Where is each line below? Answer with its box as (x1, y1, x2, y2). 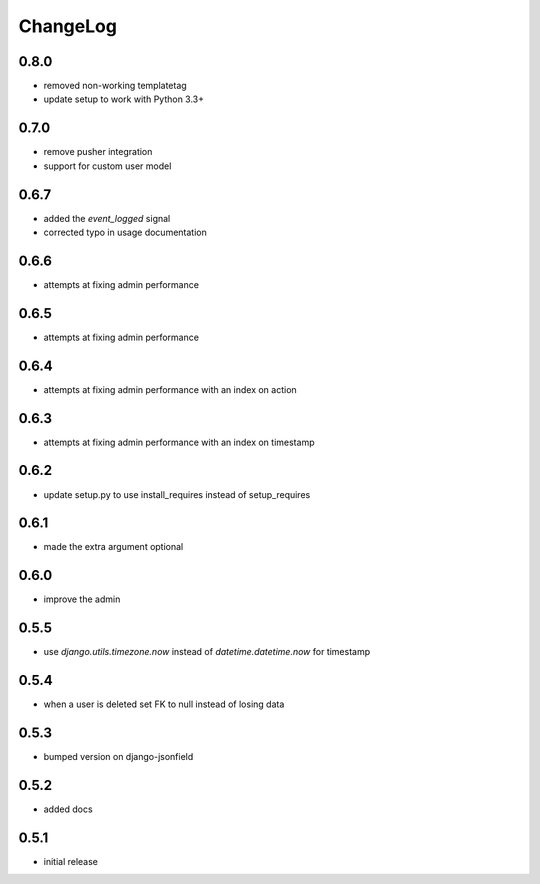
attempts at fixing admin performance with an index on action (43, 383, 297, 395)
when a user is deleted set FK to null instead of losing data (43, 698, 285, 710)
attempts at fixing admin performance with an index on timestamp (43, 436, 315, 448)
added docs (43, 803, 94, 815)
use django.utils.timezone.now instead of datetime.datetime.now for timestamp (43, 646, 371, 658)
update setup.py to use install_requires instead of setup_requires (43, 488, 311, 500)
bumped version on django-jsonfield (43, 751, 194, 763)
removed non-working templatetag (43, 80, 187, 92)
